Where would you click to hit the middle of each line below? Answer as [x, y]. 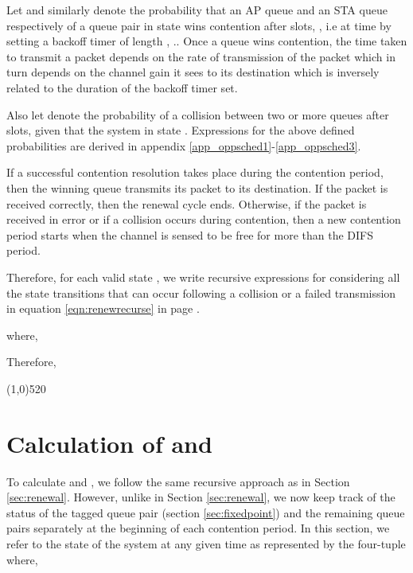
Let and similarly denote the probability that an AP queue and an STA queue [197, 10]
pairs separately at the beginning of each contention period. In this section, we [198, 528]
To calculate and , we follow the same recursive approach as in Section [178, 481]
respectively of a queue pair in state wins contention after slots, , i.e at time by [199, 25]
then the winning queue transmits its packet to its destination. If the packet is [197, 187]
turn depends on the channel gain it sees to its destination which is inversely [193, 72]
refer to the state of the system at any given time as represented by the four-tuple [206, 543]
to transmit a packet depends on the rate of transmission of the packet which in [201, 56]
